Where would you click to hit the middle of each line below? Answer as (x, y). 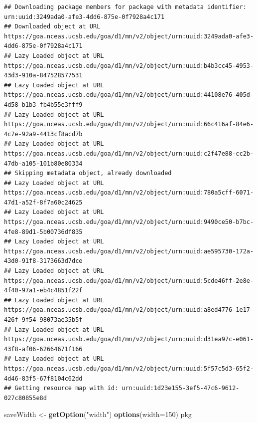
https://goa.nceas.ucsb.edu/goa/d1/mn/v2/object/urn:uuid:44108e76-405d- (129, 95)
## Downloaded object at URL (52, 27)
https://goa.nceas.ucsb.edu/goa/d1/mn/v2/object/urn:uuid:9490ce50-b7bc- (129, 222)
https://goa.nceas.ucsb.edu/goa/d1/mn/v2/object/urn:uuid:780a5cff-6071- (129, 193)
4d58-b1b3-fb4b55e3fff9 (43, 105)
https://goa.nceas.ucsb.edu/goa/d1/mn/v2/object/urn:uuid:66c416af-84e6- (129, 124)
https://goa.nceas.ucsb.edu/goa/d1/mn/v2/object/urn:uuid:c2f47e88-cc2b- (129, 153)
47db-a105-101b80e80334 (43, 163)
